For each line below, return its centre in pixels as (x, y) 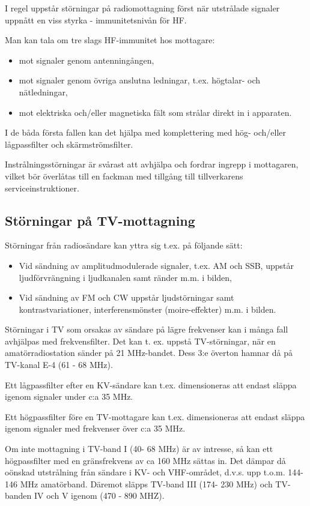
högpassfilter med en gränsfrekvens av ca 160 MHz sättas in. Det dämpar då (145, 460)
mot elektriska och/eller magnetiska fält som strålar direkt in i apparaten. (155, 112)
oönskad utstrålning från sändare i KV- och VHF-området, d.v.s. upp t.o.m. (145, 472)
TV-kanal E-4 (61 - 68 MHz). (59, 365)
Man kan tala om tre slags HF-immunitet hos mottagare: (110, 40)
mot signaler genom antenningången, (87, 60)
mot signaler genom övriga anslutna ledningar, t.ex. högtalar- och (140, 80)
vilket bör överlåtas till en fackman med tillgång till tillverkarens (124, 176)
